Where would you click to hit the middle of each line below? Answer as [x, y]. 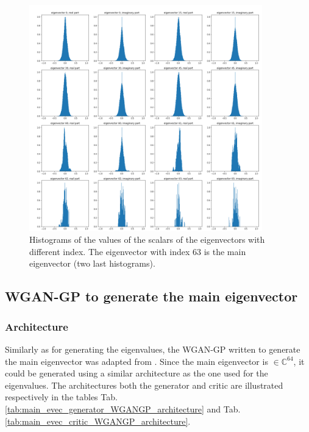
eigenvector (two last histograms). [92, 263]
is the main [225, 251]
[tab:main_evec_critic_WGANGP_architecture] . [98, 421]
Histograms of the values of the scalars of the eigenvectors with [147, 239]
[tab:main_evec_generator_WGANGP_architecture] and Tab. [123, 409]
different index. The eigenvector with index [110, 251]
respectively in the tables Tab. [61, 397]
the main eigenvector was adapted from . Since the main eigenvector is [137, 361]
